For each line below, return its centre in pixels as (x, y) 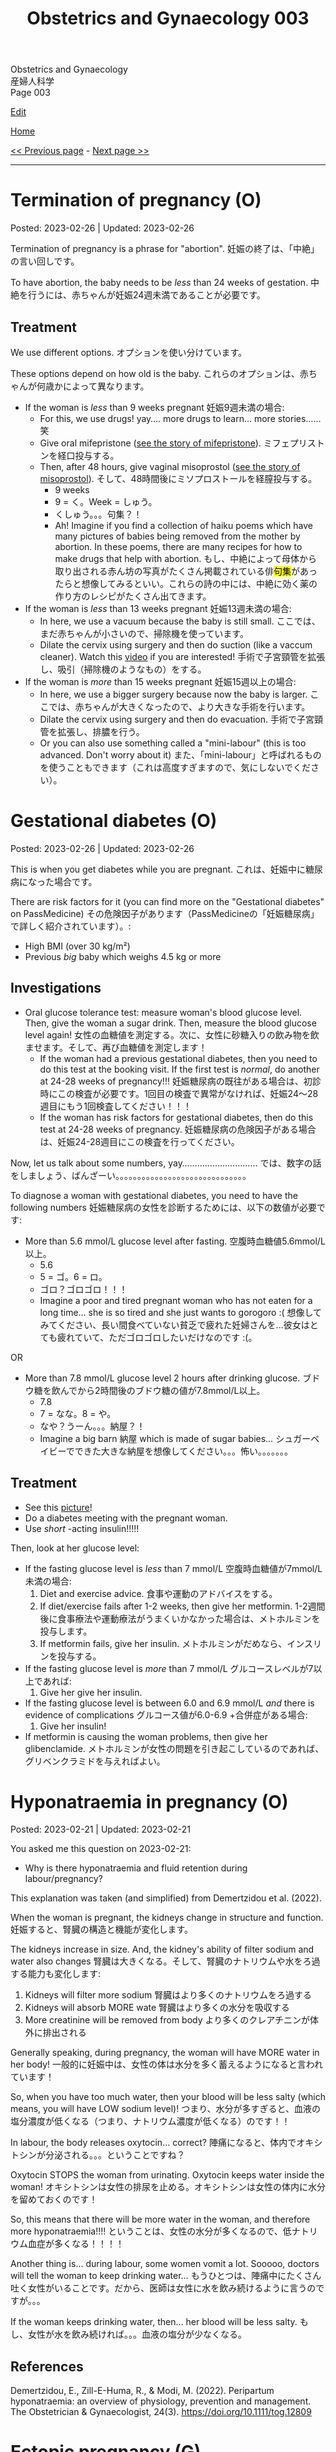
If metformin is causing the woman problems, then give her (146, 1736)
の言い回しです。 (45, 261)
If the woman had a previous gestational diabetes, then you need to (178, 1058)
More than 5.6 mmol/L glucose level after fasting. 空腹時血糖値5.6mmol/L (175, 1241)
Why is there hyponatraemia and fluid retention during (136, 1868)
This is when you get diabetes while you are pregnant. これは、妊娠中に (158, 869)
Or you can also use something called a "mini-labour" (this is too (173, 743)
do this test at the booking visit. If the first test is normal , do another (179, 1069)
